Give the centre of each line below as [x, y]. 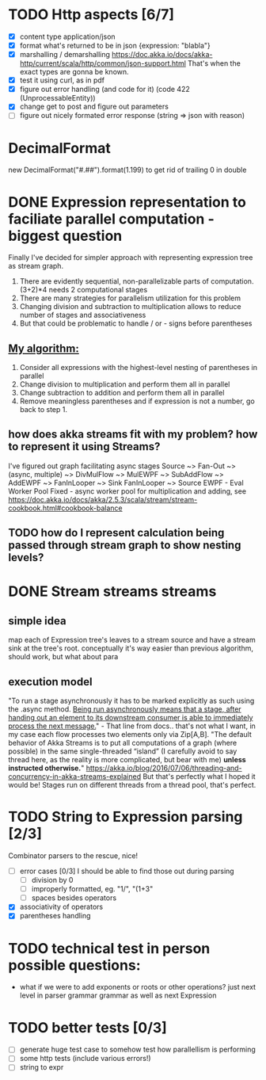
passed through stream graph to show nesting [125, 546]
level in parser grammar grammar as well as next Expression [118, 995]
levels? [26, 557]
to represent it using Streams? [84, 447]
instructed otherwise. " [46, 768]
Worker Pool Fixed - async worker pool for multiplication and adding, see [127, 491]
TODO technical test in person [109, 948]
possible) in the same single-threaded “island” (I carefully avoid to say [123, 751]
